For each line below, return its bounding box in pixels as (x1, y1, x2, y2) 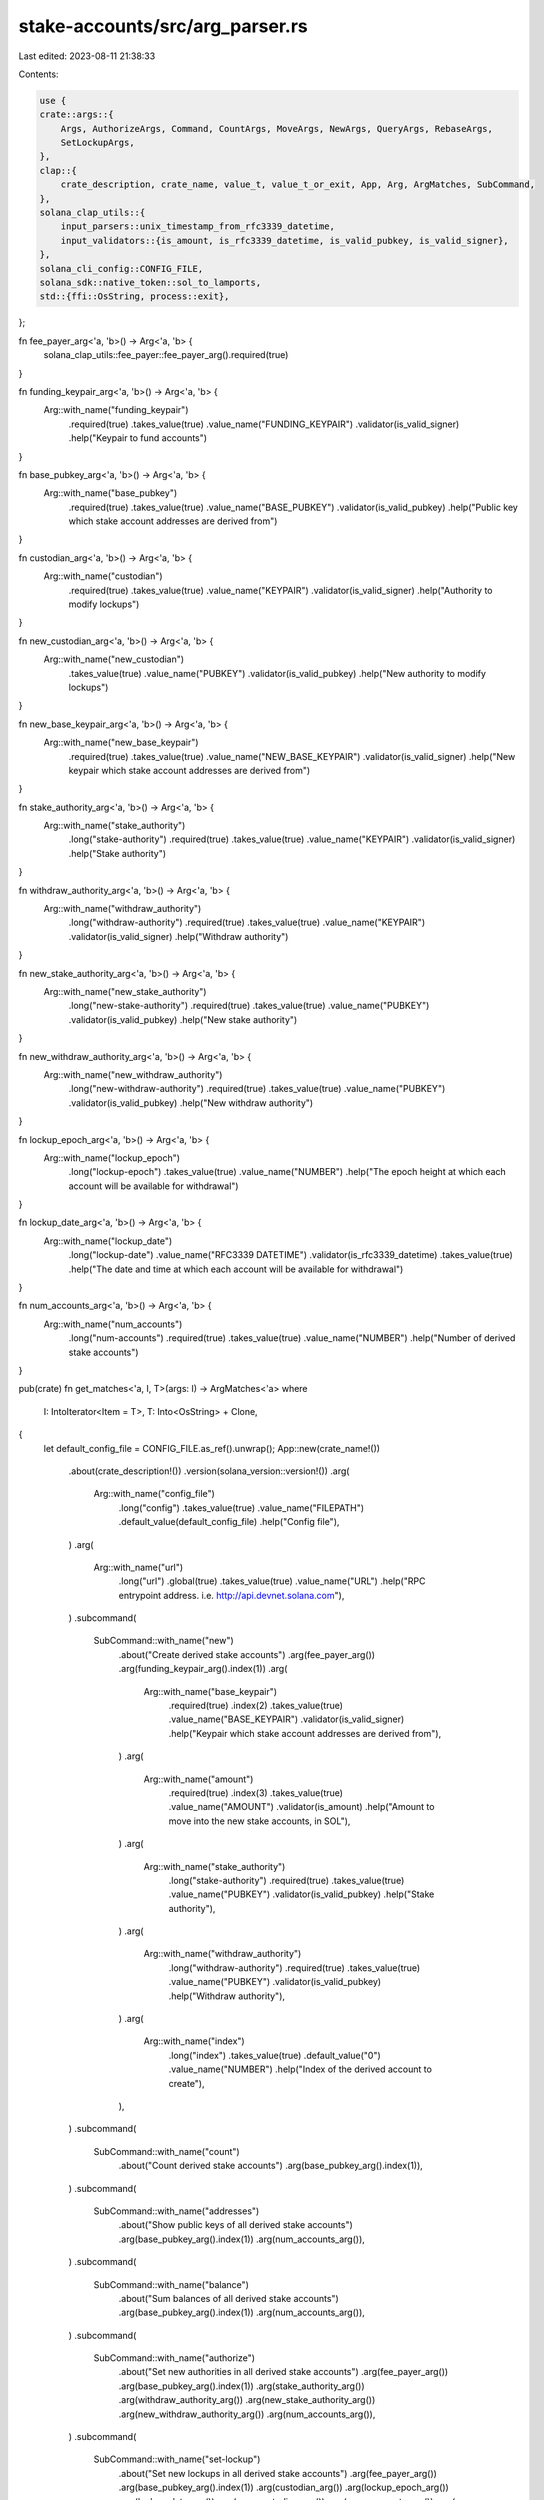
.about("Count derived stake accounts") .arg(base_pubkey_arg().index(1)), (118, 2160, 424, 2172)
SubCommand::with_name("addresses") (93, 2205, 260, 2217)
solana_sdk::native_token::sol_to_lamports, (39, 277, 262, 288)
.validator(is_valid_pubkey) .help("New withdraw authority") (68, 1096, 314, 1109)
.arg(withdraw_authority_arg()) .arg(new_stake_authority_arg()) (118, 2394, 376, 2406)
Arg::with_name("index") (143, 2035, 245, 2047)
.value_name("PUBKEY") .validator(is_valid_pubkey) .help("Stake (168, 1888, 435, 1900)
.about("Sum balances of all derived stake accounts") (118, 2292, 339, 2304)
